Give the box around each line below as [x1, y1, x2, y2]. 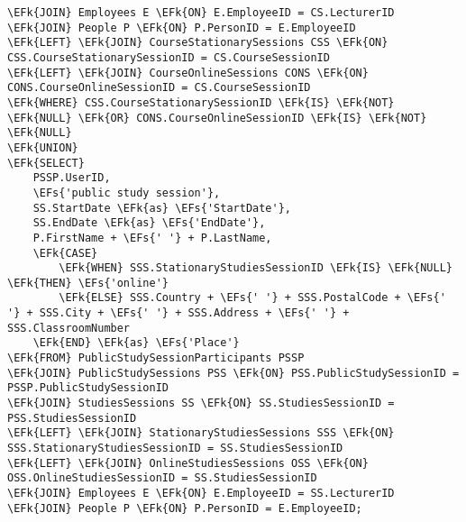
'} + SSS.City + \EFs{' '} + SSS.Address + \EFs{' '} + [7, 307, 350, 320]
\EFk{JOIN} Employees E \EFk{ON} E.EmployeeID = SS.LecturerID [7, 487, 395, 499]
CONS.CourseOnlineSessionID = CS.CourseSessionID [7, 81, 311, 95]
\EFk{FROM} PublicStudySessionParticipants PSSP [7, 352, 305, 365]
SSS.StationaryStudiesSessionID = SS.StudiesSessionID [7, 442, 343, 455]
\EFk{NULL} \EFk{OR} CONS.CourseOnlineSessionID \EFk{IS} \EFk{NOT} [7, 111, 427, 124]
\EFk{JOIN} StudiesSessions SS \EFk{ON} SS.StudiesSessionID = [7, 397, 395, 410]
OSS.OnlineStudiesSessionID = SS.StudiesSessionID [7, 472, 317, 485]
